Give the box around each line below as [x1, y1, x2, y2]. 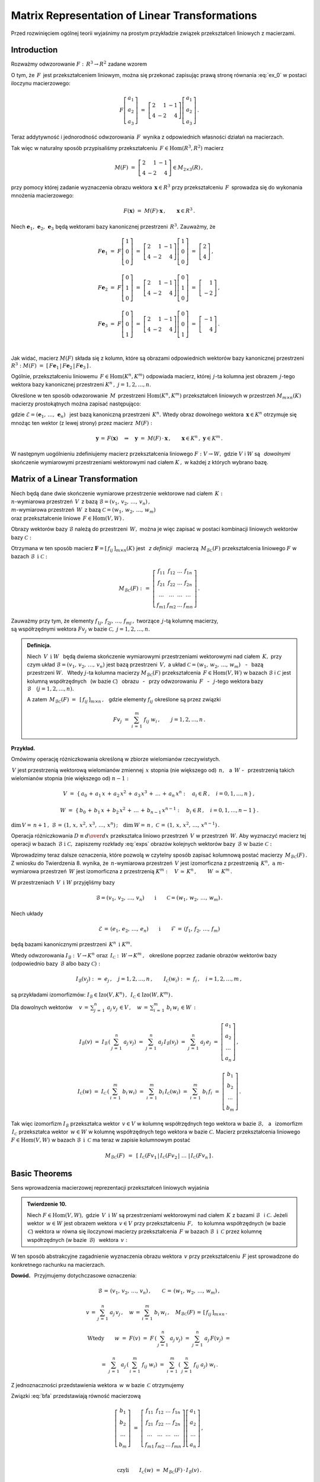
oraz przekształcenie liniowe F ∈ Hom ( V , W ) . [11, 515, 124, 522]
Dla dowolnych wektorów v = [11, 1004, 89, 1011]
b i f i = [202, 1088, 219, 1096]
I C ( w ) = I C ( [77, 1088, 110, 1095]
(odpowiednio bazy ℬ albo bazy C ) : [11, 960, 101, 967]
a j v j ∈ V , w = [107, 1004, 148, 1012]
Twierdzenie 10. [27, 1200, 67, 1208]
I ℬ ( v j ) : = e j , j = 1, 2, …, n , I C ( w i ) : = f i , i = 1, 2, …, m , [76, 976, 242, 983]
